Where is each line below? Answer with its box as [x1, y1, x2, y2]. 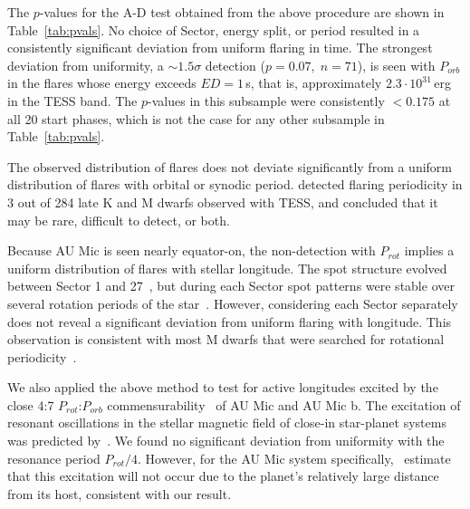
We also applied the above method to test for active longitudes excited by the [7, 378, 438, 397]
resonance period [7, 448, 101, 467]
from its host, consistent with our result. [7, 484, 232, 503]
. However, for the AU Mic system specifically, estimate [138, 448, 451, 467]
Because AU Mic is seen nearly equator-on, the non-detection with [7, 241, 376, 260]
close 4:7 [7, 395, 54, 414]
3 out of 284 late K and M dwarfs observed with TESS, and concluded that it [7, 192, 438, 211]
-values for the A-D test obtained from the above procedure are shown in [39, 3, 445, 21]
